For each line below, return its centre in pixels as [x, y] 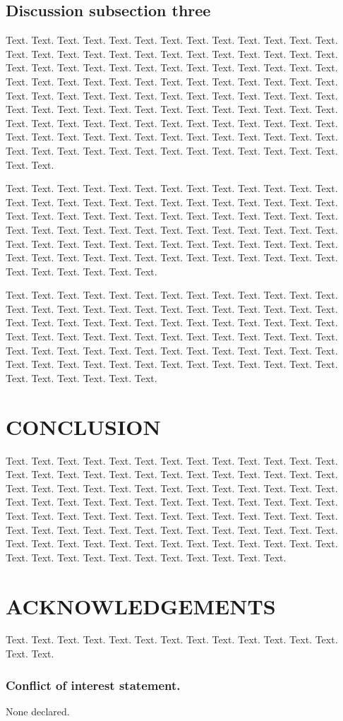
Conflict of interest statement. [93, 685]
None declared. [38, 711]
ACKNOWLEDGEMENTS [141, 606]
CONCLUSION [83, 426]
